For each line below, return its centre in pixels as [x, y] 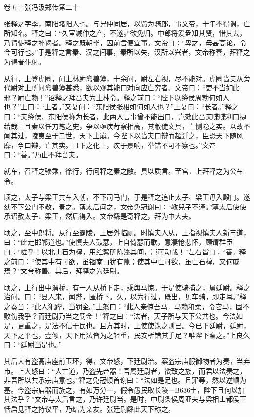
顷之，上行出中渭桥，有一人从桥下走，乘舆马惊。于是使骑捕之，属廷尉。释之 [127, 287]
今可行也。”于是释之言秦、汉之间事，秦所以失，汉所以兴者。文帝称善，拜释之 [127, 52]
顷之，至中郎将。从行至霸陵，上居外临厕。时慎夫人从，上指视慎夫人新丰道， [127, 232]
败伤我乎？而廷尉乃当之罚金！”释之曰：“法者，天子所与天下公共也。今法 [120, 316]
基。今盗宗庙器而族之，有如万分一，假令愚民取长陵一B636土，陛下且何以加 [124, 389]
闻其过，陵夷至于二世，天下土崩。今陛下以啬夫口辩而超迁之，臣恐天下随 [120, 136]
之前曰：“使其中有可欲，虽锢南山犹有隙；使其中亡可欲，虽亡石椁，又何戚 [122, 261]
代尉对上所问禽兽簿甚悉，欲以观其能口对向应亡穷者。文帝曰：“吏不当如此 [122, 88]
